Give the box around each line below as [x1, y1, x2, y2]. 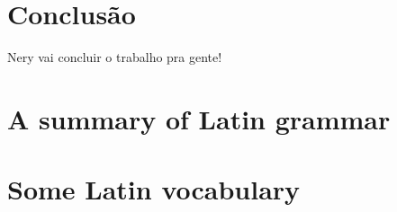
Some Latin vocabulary [7, 171, 301, 208]
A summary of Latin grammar [7, 100, 391, 137]
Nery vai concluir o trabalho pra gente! [7, 48, 222, 66]
